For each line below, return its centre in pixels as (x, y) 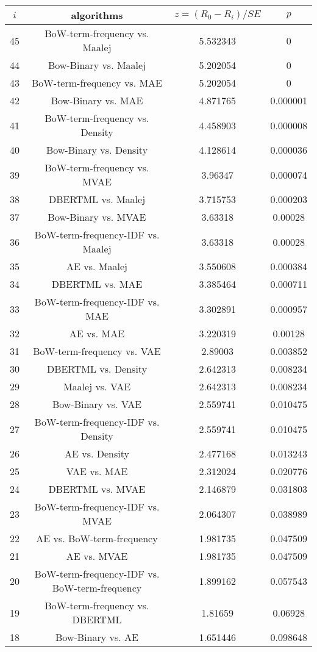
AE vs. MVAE (97, 556)
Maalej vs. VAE (97, 386)
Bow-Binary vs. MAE (97, 100)
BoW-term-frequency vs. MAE (97, 83)
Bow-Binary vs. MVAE (97, 217)
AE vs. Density (97, 453)
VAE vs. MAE (97, 471)
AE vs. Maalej (97, 266)
